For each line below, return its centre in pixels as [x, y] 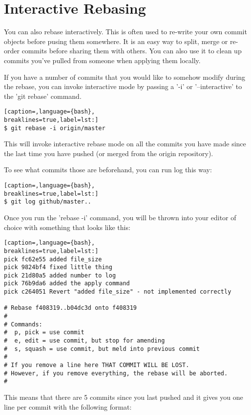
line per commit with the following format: [68, 406]
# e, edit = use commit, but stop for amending [84, 341]
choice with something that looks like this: [67, 227]
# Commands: [23, 324]
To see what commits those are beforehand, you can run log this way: [108, 170]
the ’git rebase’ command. [43, 96]
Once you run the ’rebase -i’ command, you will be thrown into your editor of [120, 217]
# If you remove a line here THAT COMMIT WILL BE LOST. [97, 365]
